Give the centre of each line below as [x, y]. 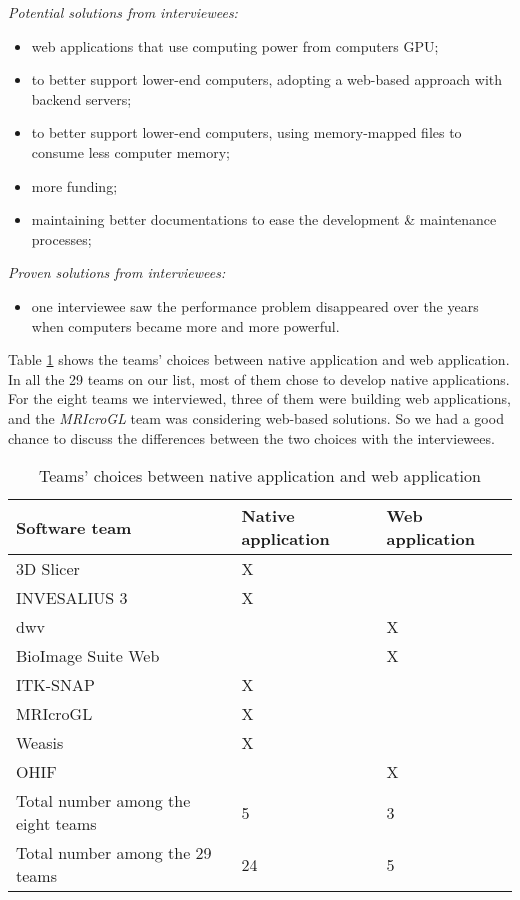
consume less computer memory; [131, 151]
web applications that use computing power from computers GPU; [235, 45]
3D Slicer [48, 569]
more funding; [74, 185]
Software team [74, 527]
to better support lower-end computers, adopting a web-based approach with [267, 79]
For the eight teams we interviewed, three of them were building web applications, [259, 398]
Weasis [40, 743]
